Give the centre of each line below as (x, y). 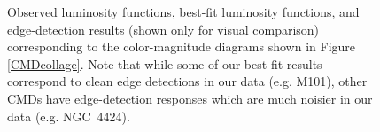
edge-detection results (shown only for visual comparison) (163, 29)
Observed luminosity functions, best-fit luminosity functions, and (183, 12)
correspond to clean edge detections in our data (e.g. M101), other (187, 81)
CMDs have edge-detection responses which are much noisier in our (190, 98)
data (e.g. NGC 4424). (69, 116)
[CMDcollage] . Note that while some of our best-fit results (165, 63)
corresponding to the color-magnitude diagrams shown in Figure (182, 47)
